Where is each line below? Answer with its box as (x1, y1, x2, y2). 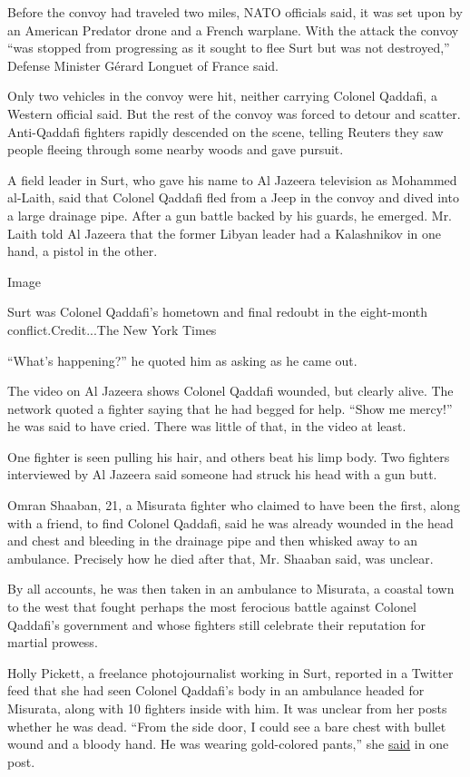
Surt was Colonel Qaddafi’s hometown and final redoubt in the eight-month (7, 302, 428, 321)
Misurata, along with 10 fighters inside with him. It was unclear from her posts (7, 699, 447, 717)
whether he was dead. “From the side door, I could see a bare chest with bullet (7, 716, 446, 735)
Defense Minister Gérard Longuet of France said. (7, 55, 279, 74)
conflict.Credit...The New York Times (7, 320, 217, 339)
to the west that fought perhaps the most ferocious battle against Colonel (7, 597, 416, 616)
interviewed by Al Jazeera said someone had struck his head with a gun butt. (7, 465, 437, 484)
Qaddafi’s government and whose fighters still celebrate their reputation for (7, 615, 426, 634)
